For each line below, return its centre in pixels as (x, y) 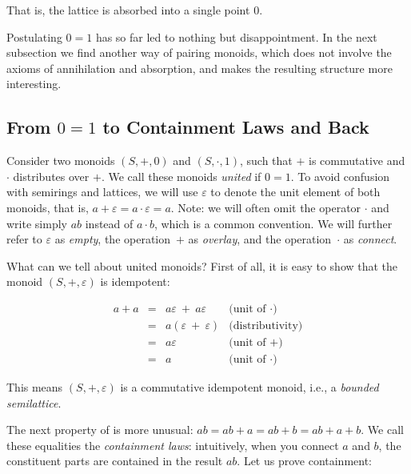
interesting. (34, 84)
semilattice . (34, 402)
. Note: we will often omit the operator (266, 207)
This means (35, 387)
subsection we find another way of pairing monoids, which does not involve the (199, 52)
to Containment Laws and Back (236, 127)
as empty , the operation (113, 239)
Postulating (34, 36)
